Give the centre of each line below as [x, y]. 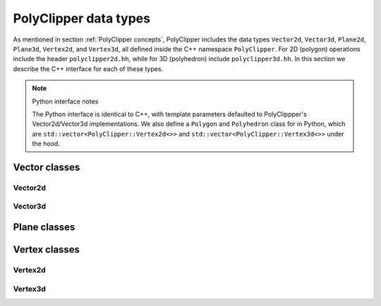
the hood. [46, 144]
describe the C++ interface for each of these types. [88, 69]
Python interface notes [65, 101]
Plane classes [44, 228]
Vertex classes [47, 250]
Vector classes [47, 167]
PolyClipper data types [82, 18]
